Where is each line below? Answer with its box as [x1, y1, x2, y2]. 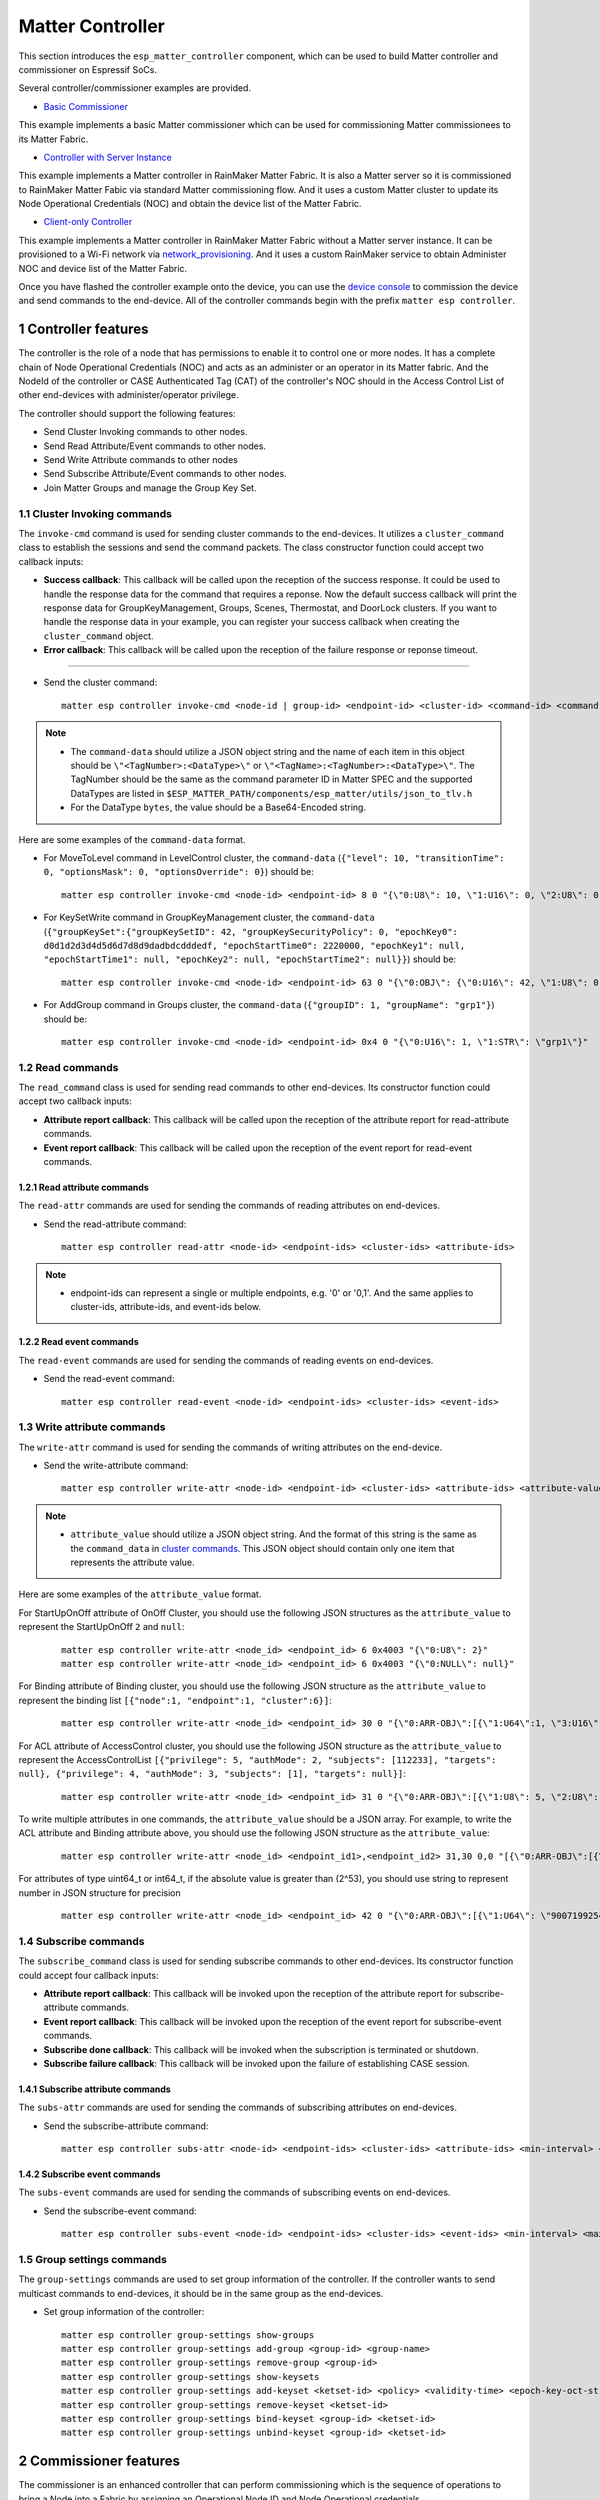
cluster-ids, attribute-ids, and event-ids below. [70, 1301, 262, 1313]
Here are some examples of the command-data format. [18, 833, 246, 845]
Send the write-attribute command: [43, 1460, 189, 1472]
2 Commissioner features [18, 2453, 180, 2470]
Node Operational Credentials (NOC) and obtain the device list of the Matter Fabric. [18, 198, 362, 210]
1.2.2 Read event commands [18, 1336, 139, 1348]
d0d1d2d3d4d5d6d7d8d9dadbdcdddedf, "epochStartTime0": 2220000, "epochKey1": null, [43, 940, 466, 951]
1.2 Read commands [18, 1060, 119, 1074]
